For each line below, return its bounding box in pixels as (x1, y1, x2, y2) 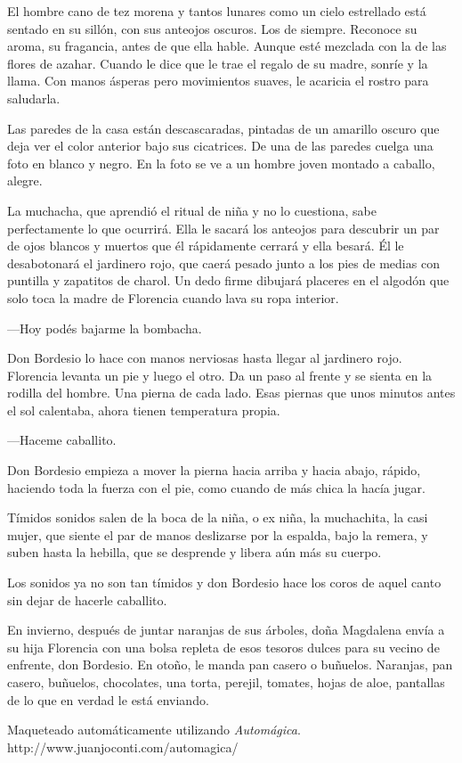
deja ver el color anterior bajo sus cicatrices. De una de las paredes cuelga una (7, 136, 434, 155)
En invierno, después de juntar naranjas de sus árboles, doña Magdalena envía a (7, 620, 445, 639)
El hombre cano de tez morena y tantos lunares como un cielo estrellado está (7, 2, 426, 20)
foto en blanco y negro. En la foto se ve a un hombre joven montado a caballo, (7, 153, 435, 172)
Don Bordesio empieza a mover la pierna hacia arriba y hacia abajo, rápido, (7, 461, 421, 480)
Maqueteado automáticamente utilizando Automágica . (7, 720, 301, 739)
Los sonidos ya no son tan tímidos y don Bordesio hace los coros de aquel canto (7, 573, 442, 592)
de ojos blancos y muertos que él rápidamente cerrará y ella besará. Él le (7, 236, 404, 255)
